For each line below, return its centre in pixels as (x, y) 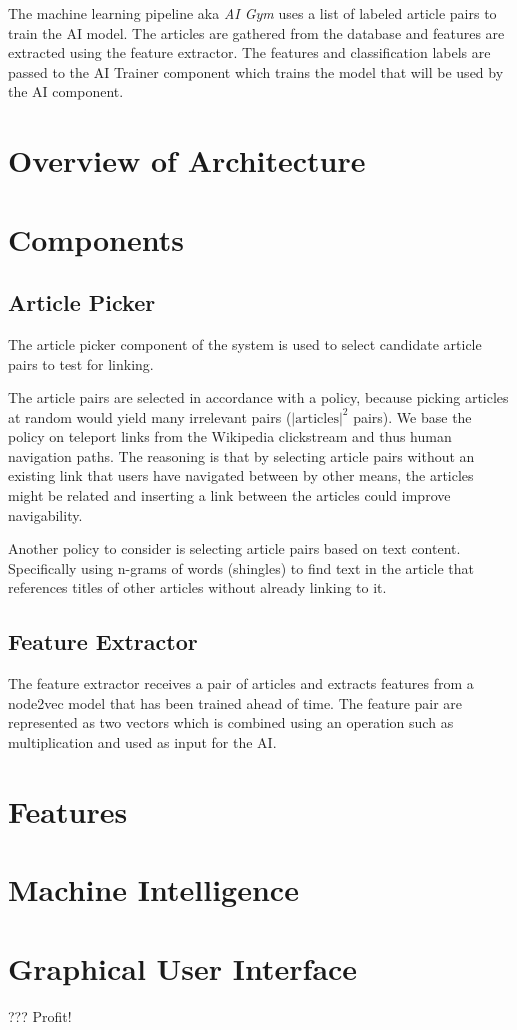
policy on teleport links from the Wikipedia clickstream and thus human (230, 436)
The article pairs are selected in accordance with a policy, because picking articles (258, 397)
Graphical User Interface (183, 967)
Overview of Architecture (187, 160)
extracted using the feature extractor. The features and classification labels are (249, 52)
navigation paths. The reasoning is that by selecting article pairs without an (241, 455)
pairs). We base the (412, 416)
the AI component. (66, 91)
